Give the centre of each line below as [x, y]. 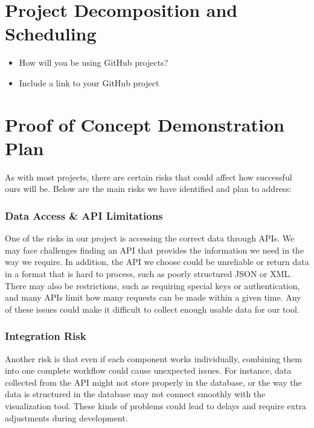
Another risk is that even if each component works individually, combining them [153, 358]
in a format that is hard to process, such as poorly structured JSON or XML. [149, 273]
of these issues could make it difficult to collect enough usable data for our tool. [152, 309]
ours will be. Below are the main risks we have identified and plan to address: [148, 189]
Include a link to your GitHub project [89, 82]
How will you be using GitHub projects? [94, 62]
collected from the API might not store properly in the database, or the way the [153, 382]
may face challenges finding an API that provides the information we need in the [155, 250]
